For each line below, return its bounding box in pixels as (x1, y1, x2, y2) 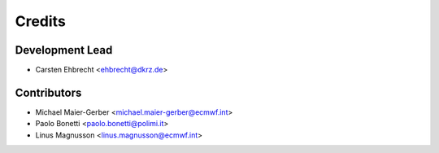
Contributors (15, 85, 82, 99)
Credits (15, 12, 67, 30)
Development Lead (15, 43, 113, 57)
